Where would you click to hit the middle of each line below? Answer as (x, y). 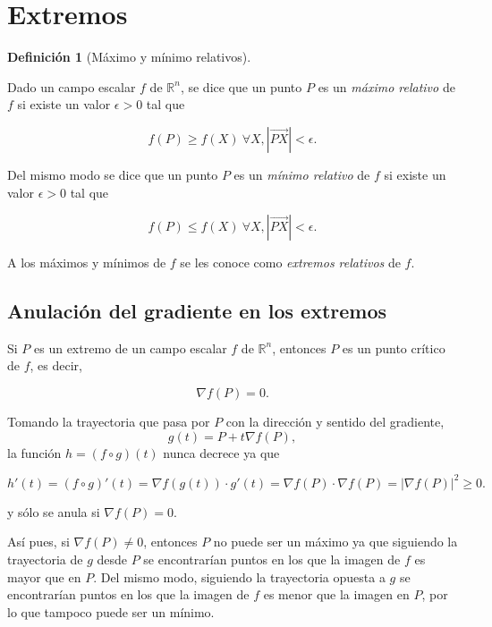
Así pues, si (38, 542)
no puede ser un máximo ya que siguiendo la (335, 542)
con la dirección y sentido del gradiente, (335, 422)
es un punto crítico (394, 347)
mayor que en (44, 576)
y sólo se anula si (54, 511)
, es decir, (56, 365)
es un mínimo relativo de (302, 174)
